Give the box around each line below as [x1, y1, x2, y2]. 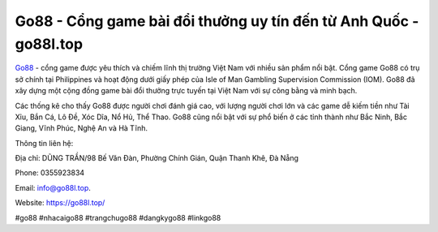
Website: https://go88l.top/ [15, 198, 105, 208]
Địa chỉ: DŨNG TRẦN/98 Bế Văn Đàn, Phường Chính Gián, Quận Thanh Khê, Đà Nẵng [15, 153, 299, 163]
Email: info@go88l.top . [15, 183, 91, 192]
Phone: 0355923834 [15, 168, 85, 178]
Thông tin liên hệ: [15, 138, 74, 148]
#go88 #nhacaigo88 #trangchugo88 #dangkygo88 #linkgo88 [15, 213, 221, 222]
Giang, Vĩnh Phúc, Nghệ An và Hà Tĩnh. [15, 123, 148, 133]
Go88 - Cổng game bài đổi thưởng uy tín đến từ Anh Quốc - [15, 12, 419, 30]
